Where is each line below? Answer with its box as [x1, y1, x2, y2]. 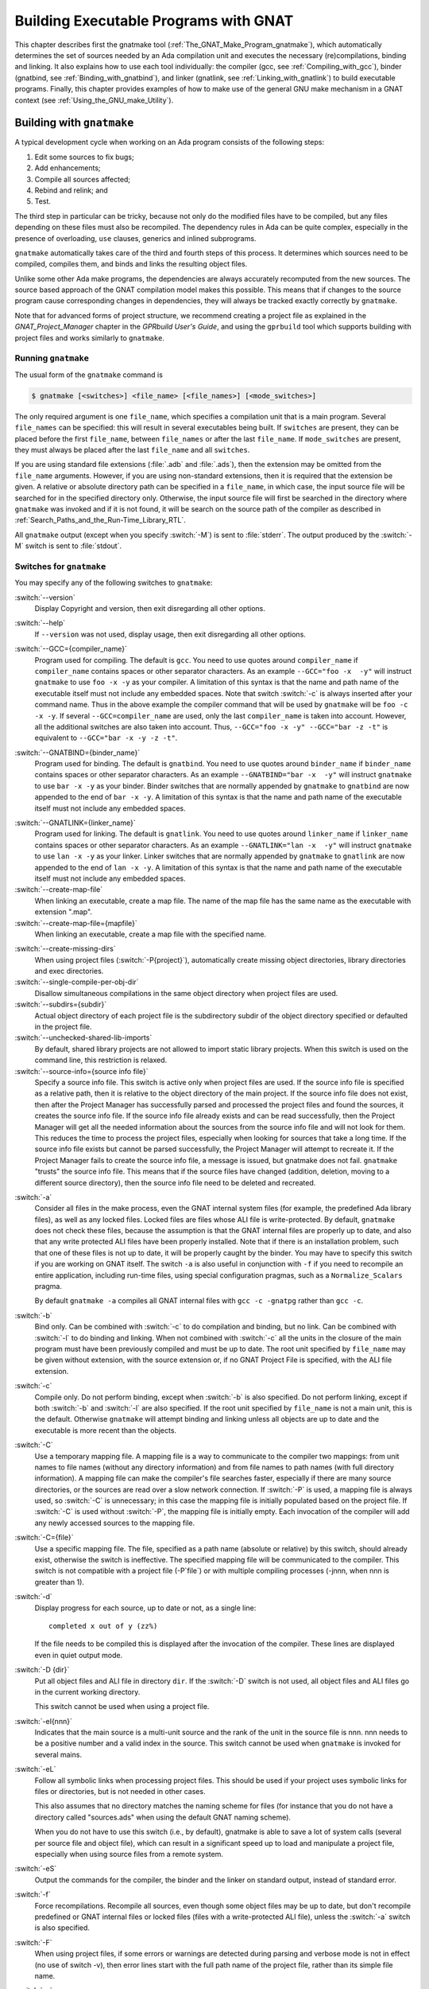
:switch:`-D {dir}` [14, 1665, 70, 1675]
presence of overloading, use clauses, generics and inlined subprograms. [14, 233, 257, 243]
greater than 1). [34, 1577, 85, 1586]
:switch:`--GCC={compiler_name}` [14, 644, 127, 654]
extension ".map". [34, 907, 93, 917]
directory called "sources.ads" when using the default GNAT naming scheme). [34, 1812, 292, 1822]
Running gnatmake [14, 352, 89, 364]
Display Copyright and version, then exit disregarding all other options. [34, 603, 266, 613]
